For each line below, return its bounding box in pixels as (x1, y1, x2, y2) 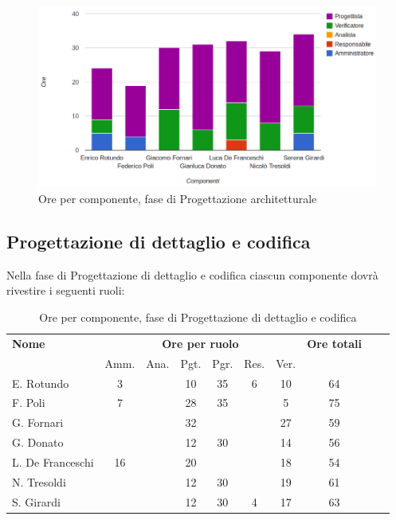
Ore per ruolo (162, 334, 239, 351)
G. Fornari (12, 414, 64, 431)
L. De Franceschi (12, 453, 94, 470)
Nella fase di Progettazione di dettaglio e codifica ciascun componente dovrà (6, 266, 378, 283)
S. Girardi (12, 493, 61, 510)
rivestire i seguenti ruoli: (6, 282, 125, 299)
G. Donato (12, 434, 64, 451)
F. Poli (12, 394, 45, 411)
